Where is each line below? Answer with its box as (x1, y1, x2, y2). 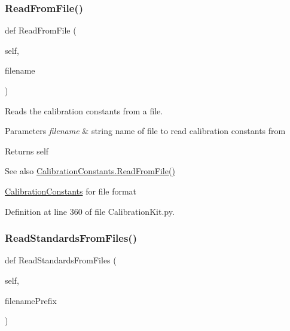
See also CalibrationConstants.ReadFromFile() (5, 165, 175, 177)
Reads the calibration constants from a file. (5, 104, 163, 117)
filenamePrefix (5, 294, 57, 306)
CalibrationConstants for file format (5, 184, 137, 197)
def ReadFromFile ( (5, 24, 77, 37)
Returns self (5, 144, 49, 157)
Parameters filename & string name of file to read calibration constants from (5, 124, 286, 137)
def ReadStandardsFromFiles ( (5, 254, 117, 266)
